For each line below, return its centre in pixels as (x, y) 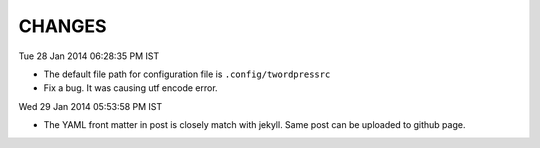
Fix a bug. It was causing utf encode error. (131, 88)
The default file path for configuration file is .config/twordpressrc (187, 74)
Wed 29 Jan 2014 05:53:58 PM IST (90, 106)
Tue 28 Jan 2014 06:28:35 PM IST (89, 56)
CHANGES (62, 26)
